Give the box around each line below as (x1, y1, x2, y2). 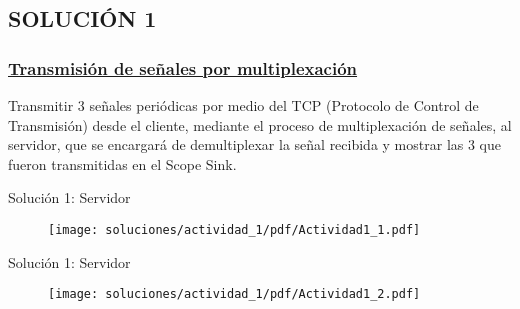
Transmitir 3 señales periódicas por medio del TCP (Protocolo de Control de (8, 95, 479, 115)
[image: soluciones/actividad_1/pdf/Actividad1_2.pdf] (48, 287, 421, 302)
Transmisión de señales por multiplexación (8, 55, 358, 80)
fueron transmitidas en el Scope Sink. (8, 153, 237, 174)
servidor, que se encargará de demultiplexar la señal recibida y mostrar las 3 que (8, 134, 502, 155)
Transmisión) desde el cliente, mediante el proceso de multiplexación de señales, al (8, 114, 512, 135)
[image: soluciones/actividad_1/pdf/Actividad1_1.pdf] (48, 222, 421, 237)
